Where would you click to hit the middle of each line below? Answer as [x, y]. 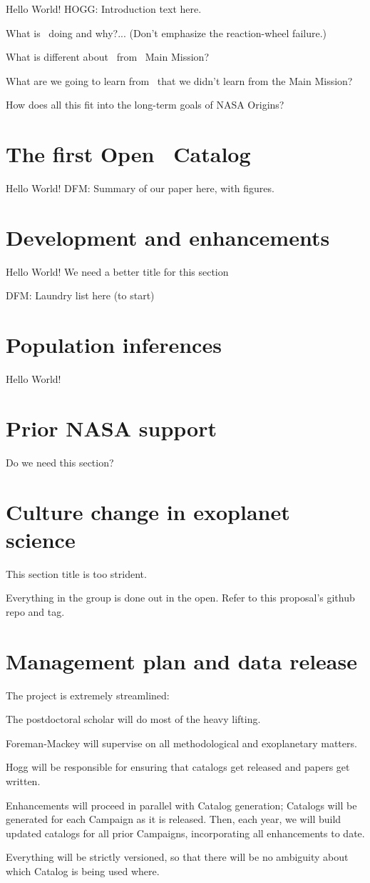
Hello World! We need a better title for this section [117, 271]
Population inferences [114, 345]
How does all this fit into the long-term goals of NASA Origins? [145, 105]
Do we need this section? [60, 462]
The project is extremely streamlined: [88, 695]
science [41, 539]
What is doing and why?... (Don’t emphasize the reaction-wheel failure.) [166, 33]
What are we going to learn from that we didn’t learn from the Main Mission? [179, 80]
